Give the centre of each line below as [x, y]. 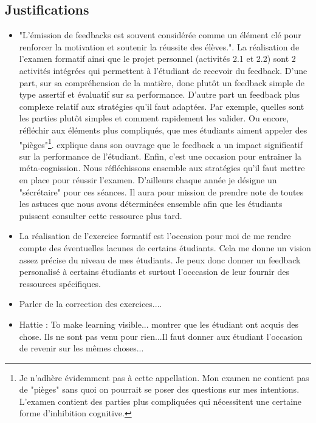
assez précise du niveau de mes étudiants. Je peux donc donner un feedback [160, 259]
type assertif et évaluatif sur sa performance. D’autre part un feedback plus [160, 94]
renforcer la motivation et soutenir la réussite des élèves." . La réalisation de [159, 46]
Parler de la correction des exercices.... [91, 304]
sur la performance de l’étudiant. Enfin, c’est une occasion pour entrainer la [160, 156]
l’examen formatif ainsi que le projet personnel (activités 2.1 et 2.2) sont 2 [157, 59]
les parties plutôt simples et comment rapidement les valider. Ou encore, [154, 118]
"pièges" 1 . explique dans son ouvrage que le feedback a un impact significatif [161, 143]
